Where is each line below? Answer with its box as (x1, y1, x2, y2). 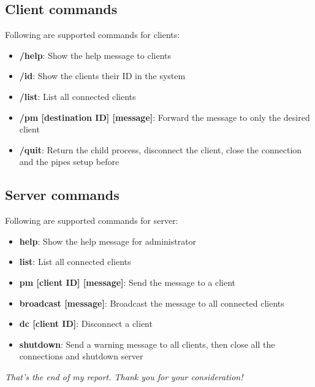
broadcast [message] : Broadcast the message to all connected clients (19, 296, 284, 309)
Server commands (5, 185, 120, 204)
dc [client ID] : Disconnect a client (19, 317, 153, 330)
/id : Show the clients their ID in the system (19, 69, 186, 82)
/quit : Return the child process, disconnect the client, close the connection (19, 143, 302, 156)
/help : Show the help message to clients (19, 48, 172, 61)
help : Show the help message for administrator (19, 234, 197, 247)
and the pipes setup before (19, 155, 120, 168)
